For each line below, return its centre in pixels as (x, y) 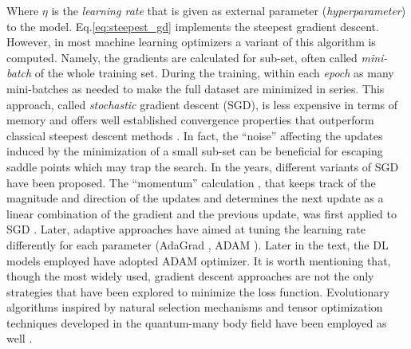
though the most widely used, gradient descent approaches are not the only (190, 276)
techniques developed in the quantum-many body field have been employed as (197, 322)
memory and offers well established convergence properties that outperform (190, 120)
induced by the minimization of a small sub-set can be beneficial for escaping (195, 151)
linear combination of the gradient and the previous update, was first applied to (202, 213)
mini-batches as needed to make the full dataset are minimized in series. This (196, 88)
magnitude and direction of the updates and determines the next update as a (195, 198)
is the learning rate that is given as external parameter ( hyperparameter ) (229, 10)
